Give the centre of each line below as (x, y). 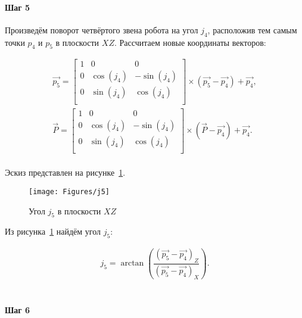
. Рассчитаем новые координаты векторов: (190, 42)
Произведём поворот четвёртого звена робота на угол (102, 29)
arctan (132, 264)
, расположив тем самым (252, 29)
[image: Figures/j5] (69, 191)
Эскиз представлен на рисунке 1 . (65, 172)
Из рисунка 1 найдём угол (53, 231)
